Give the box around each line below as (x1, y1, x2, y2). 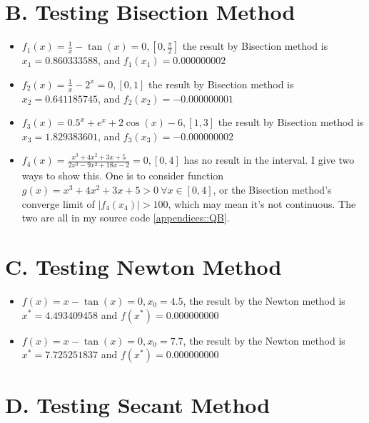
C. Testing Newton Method (5, 252, 282, 281)
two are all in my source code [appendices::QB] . (21, 210, 230, 225)
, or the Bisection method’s (213, 182, 332, 197)
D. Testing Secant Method (5, 390, 271, 419)
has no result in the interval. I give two (183, 152, 355, 167)
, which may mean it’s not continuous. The (168, 196, 356, 211)
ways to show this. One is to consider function (21, 168, 224, 183)
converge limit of (21, 196, 95, 211)
